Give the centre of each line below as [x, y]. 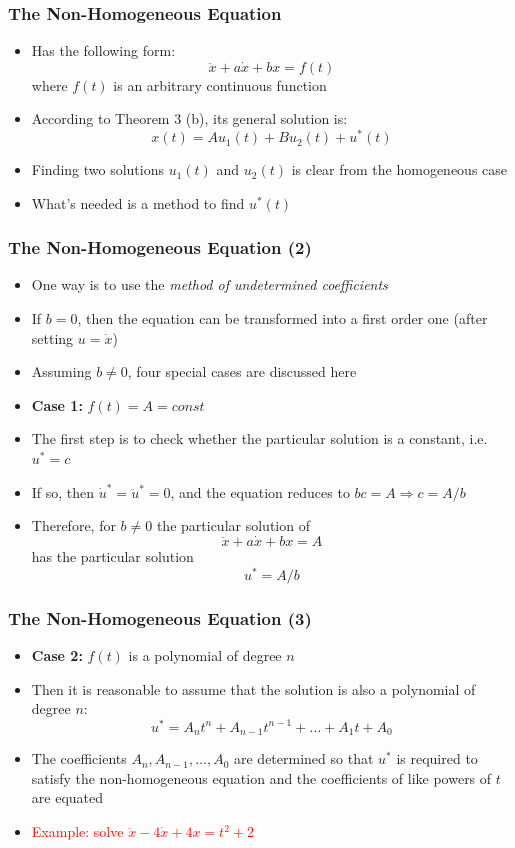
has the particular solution [112, 556]
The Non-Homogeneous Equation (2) [160, 247]
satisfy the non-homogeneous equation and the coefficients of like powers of [261, 777]
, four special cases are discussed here [242, 371]
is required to [437, 758]
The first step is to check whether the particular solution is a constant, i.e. [259, 438]
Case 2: [57, 654]
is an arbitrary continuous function [220, 84]
